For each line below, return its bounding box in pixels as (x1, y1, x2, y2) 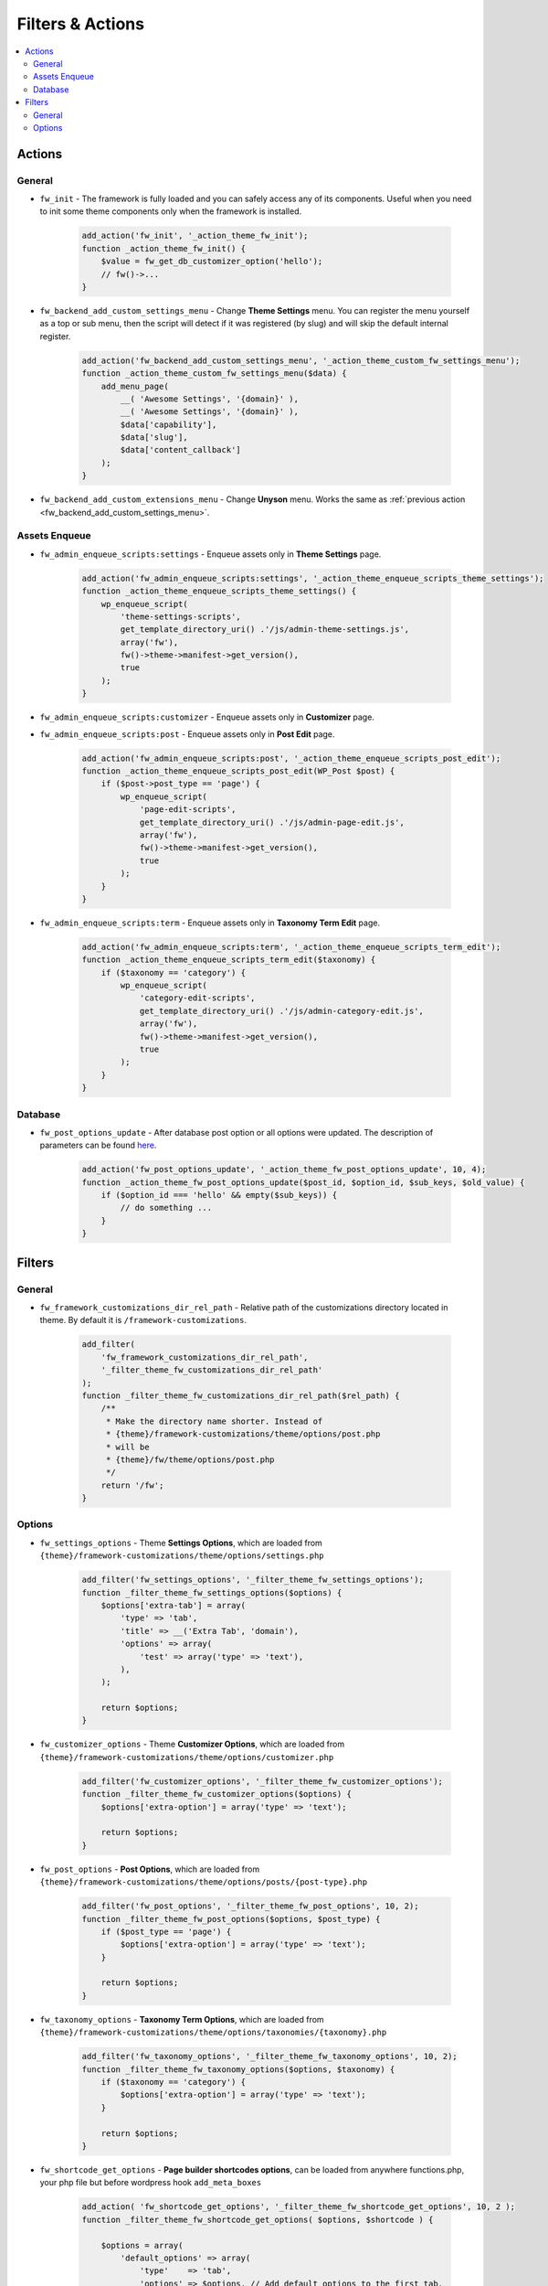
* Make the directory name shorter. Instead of (105, 1415, 323, 1426)
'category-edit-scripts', (139, 993, 256, 1003)
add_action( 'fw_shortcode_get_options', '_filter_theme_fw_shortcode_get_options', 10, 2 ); (81, 2202, 516, 2212)
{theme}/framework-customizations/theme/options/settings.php (39, 1551, 324, 1561)
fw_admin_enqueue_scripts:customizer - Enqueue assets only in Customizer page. (39, 711, 374, 722)
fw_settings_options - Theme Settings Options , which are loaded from (39, 1537, 323, 1548)
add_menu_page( (100, 380, 169, 391)
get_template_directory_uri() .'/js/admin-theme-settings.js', (120, 625, 410, 635)
